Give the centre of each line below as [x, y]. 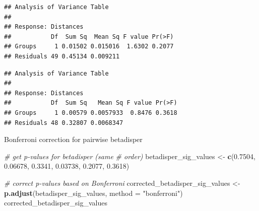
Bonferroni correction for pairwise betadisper [73, 139]
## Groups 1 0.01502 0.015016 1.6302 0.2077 [89, 47]
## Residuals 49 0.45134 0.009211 [62, 56]
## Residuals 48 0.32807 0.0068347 [64, 123]
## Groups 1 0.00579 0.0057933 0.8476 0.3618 [91, 113]
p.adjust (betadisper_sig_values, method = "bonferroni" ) [93, 193]
